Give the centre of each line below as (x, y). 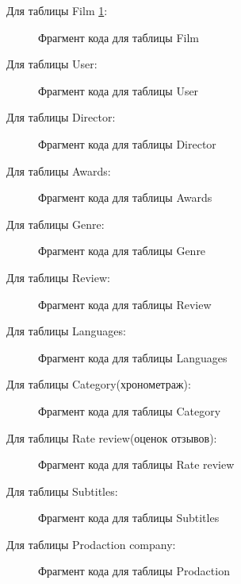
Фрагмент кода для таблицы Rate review (136, 464)
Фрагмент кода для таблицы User (119, 90)
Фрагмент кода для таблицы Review (125, 304)
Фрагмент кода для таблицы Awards (125, 197)
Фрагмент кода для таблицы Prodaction (134, 571)
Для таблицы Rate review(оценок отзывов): (112, 437)
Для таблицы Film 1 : (57, 10)
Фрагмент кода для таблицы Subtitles (129, 518)
